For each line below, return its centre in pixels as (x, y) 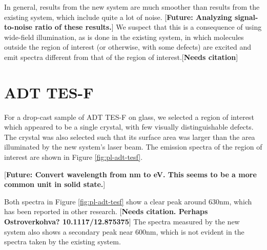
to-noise (18, 27)
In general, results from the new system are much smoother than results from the (132, 7)
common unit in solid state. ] (55, 184)
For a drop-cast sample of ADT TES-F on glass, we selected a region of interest (129, 117)
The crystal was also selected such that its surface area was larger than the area (130, 137)
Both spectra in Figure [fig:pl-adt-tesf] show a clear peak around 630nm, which (128, 201)
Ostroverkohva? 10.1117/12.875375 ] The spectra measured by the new (122, 222)
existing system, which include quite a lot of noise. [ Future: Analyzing (118, 17)
